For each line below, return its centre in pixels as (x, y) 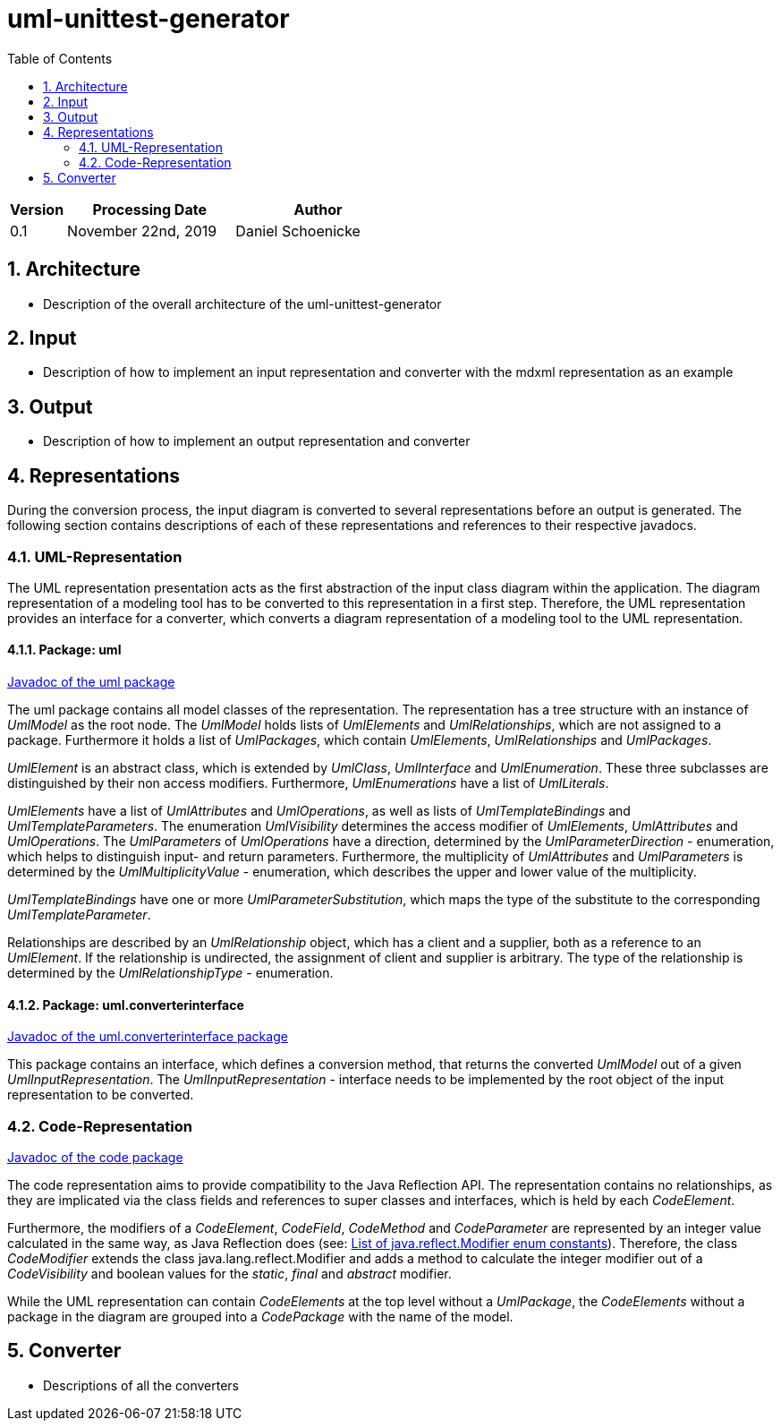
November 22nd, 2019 (142, 231)
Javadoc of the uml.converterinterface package (148, 1037)
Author (318, 209)
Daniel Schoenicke (298, 231)
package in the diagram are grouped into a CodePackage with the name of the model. (260, 1317)
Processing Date (149, 209)
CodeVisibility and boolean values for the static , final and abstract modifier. (229, 1274)
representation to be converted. (101, 1095)
